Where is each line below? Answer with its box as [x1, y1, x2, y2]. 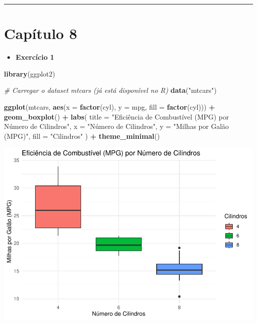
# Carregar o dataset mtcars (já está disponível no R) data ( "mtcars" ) [4, 85, 217, 95]
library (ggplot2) [4, 68, 55, 79]
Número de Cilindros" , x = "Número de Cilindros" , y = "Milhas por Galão [4, 121, 229, 131]
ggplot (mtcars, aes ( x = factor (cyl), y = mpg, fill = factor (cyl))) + [4, 101, 215, 112]
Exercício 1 [15, 52, 54, 62]
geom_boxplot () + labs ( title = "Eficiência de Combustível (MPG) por [4, 111, 229, 121]
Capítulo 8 [4, 23, 78, 43]
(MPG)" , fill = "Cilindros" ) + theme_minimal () [4, 130, 160, 141]
